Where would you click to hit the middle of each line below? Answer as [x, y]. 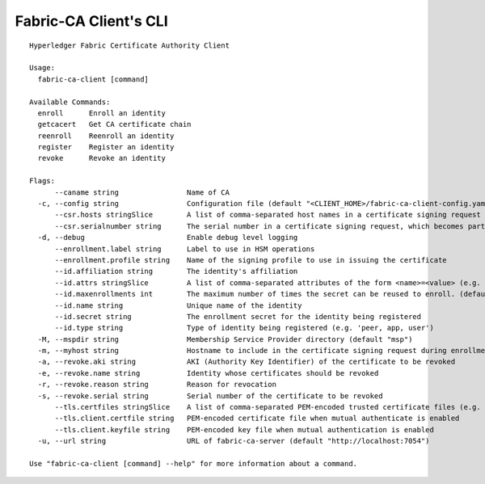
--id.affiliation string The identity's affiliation [176, 271]
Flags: [42, 181]
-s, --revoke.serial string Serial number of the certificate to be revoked [210, 396]
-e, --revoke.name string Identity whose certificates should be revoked [208, 373]
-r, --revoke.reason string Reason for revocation [157, 385]
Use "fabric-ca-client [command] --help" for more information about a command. [194, 463]
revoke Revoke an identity [101, 158]
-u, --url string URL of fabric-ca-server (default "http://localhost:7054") [234, 441]
